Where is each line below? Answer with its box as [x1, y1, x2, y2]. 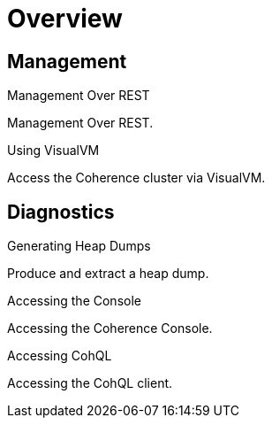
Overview [7, 4, 123, 34]
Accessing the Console [7, 293, 141, 309]
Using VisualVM [7, 143, 100, 158]
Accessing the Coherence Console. [7, 321, 213, 336]
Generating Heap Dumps [7, 238, 151, 254]
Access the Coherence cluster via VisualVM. [7, 170, 266, 186]
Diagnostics [7, 200, 115, 223]
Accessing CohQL [7, 348, 112, 364]
